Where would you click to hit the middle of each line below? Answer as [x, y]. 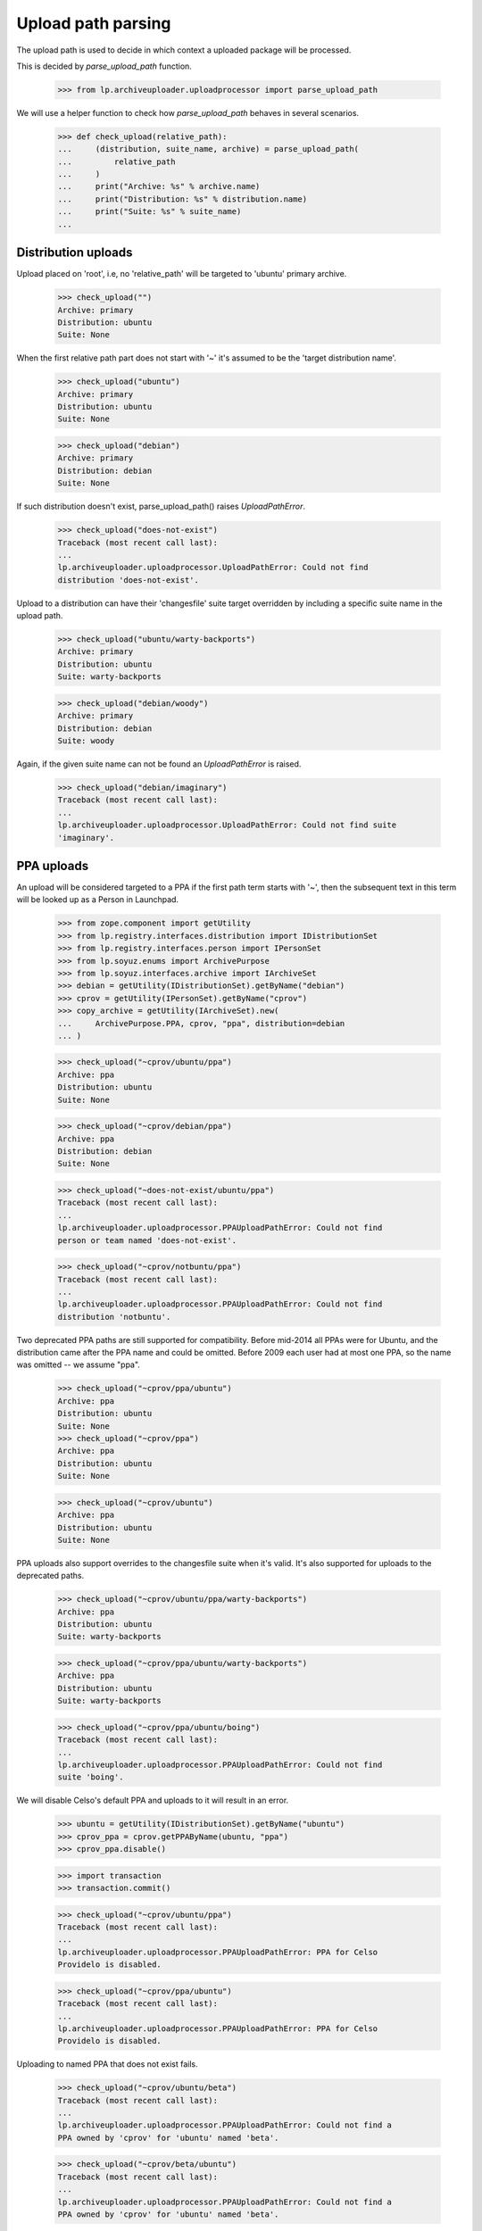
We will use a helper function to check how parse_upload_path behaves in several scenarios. [188, 112]
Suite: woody [86, 740]
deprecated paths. [50, 1576]
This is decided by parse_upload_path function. [104, 66]
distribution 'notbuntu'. [114, 1317]
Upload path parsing [94, 23]
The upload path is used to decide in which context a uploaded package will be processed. [184, 50]
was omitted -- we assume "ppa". [78, 1364]
